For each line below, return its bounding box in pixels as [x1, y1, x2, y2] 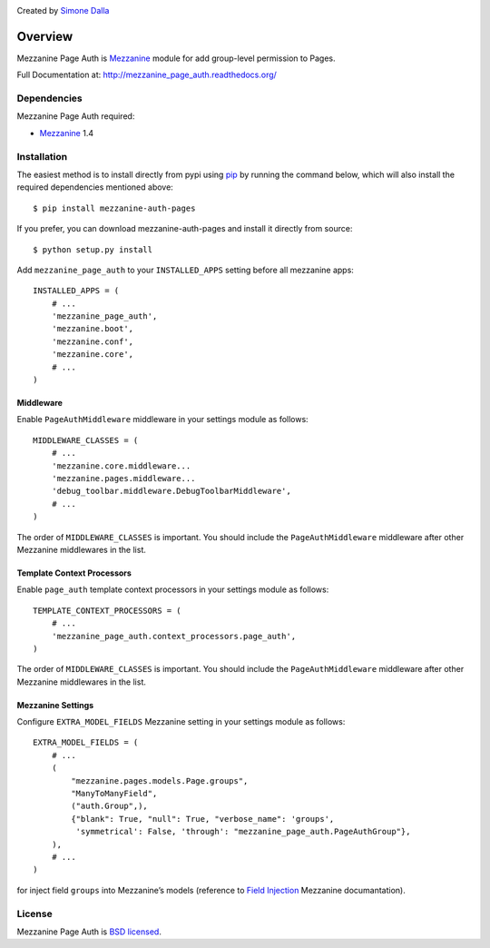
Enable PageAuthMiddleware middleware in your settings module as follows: [16, 414, 309, 425]
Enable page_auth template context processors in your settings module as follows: [16, 584, 329, 595]
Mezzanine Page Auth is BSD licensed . [16, 926, 162, 937]
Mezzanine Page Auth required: [16, 111, 135, 122]
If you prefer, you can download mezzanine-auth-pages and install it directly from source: [16, 223, 353, 234]
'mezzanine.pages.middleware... [51, 473, 196, 483]
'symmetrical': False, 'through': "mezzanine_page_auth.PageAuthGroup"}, [75, 826, 411, 837]
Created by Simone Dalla [16, 5, 110, 15]
